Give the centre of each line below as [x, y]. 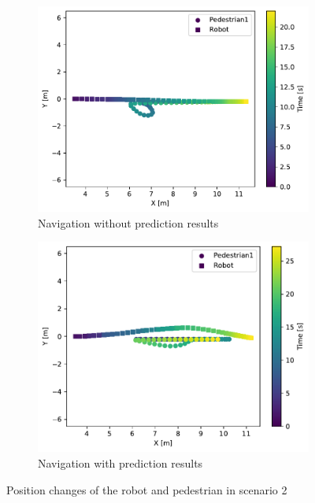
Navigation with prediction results [120, 463]
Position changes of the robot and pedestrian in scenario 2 [147, 489]
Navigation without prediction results [128, 222]
